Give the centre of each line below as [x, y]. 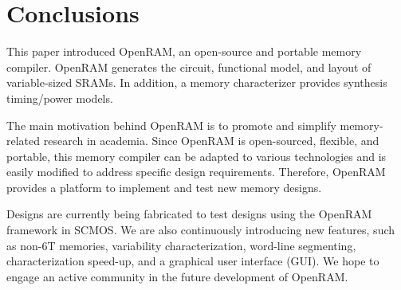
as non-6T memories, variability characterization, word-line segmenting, [181, 245]
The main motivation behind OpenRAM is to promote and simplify [171, 125]
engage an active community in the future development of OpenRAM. [177, 276]
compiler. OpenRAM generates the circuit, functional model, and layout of [189, 67]
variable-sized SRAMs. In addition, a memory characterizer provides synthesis [197, 82]
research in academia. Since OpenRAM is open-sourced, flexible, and [211, 141]
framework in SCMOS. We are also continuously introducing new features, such [201, 230]
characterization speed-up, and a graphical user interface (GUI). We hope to [193, 261]
